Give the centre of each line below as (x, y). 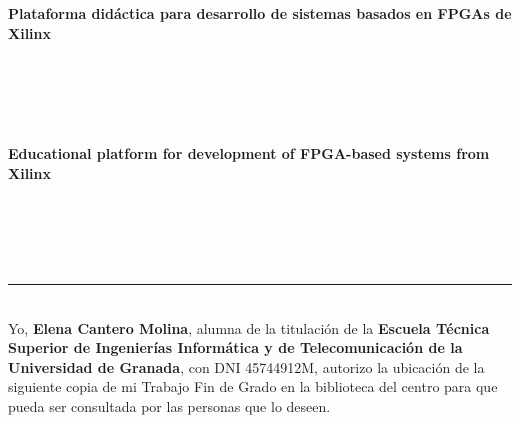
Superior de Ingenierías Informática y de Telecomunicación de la (235, 347)
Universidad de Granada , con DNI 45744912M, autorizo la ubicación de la (246, 366)
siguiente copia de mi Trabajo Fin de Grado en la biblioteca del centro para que (253, 386)
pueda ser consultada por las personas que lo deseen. (169, 405)
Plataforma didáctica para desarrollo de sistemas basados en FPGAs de (260, 13)
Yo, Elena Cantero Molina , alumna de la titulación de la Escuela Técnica (249, 327)
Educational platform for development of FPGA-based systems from (249, 152)
